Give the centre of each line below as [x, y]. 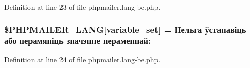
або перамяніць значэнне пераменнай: [78, 41]
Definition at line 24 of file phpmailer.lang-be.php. [82, 59]
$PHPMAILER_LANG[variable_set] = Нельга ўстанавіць [125, 29]
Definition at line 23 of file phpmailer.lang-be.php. [82, 7]
